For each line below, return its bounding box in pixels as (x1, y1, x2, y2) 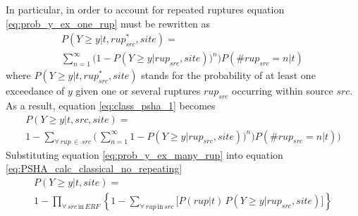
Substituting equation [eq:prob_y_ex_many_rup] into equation (6, 147, 283, 162)
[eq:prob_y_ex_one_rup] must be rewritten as (6, 16, 211, 30)
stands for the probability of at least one (141, 68, 316, 83)
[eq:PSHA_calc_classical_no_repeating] (6, 161, 183, 176)
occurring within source (232, 83, 333, 98)
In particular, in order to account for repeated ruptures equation (6, 2, 285, 16)
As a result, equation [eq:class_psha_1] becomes (6, 98, 216, 113)
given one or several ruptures (75, 83, 201, 98)
